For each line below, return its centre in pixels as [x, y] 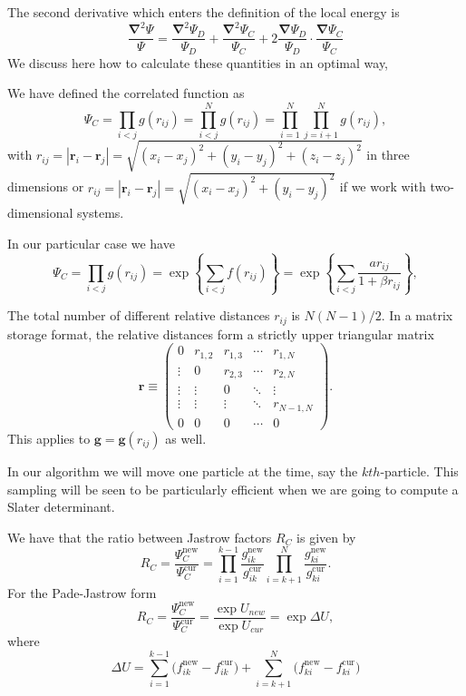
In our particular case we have [91, 243]
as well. [186, 438]
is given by [326, 537]
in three [388, 155]
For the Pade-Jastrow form [82, 592]
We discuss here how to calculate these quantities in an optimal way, [198, 62]
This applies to [49, 438]
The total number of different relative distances [139, 315]
